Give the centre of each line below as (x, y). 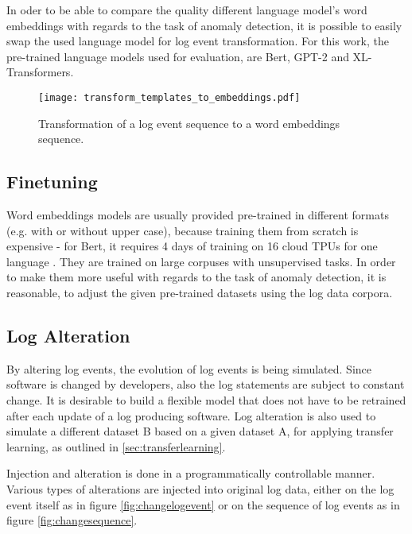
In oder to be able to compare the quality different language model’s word (187, 10)
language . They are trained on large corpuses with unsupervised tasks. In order (201, 261)
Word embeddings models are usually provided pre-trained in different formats (198, 215)
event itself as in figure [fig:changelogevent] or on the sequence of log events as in (203, 504)
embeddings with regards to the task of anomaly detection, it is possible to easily (204, 25)
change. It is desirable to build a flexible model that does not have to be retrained (206, 399)
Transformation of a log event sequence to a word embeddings (189, 123)
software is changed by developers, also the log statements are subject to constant (206, 384)
